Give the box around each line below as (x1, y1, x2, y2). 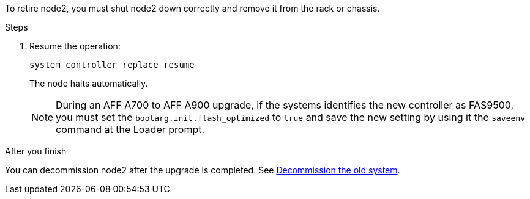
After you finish (5, 146, 67, 156)
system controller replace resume (29, 60, 195, 70)
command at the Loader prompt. (56, 123, 205, 136)
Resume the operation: (29, 41, 121, 51)
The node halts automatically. (29, 78, 148, 89)
